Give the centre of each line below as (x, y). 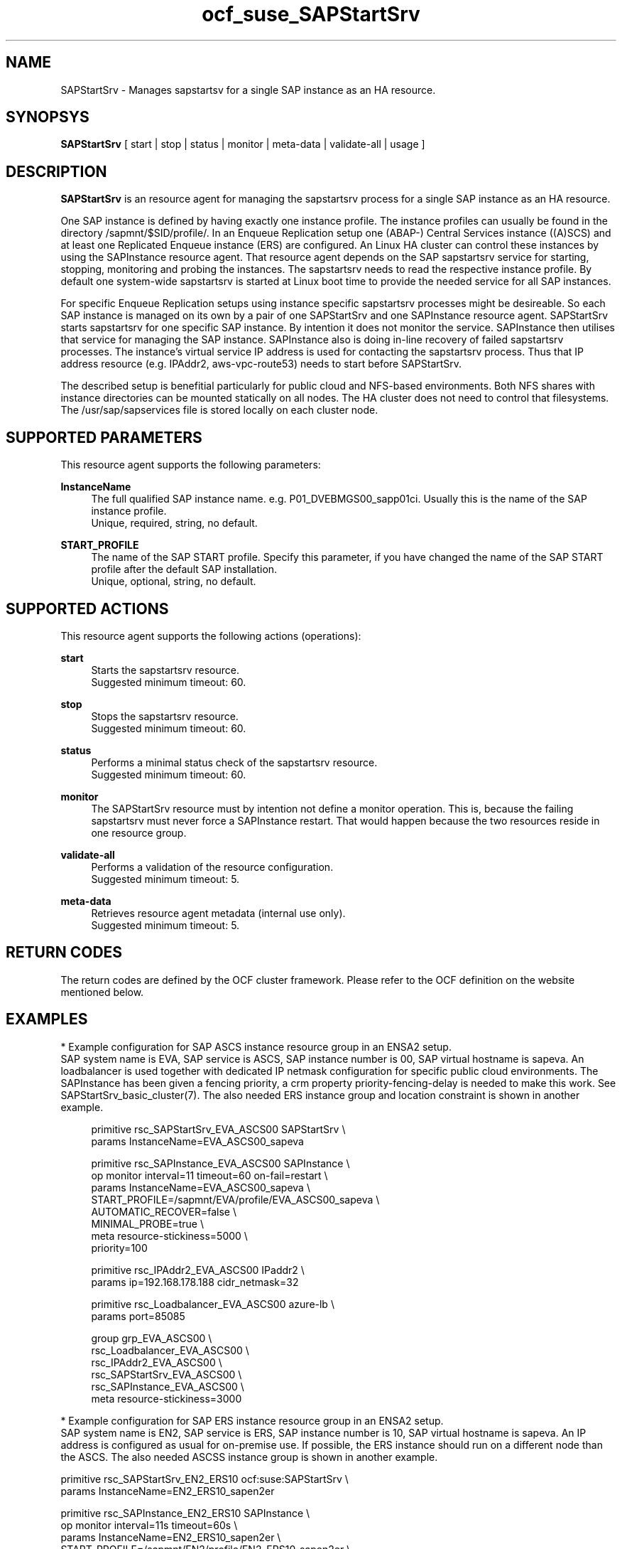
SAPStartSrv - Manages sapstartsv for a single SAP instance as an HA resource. (248, 90)
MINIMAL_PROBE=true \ (147, 1223)
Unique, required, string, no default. (174, 523)
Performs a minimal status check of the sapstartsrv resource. (234, 762)
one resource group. (139, 832)
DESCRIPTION (56, 171)
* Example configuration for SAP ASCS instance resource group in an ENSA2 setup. (256, 1046)
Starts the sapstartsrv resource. (165, 670)
